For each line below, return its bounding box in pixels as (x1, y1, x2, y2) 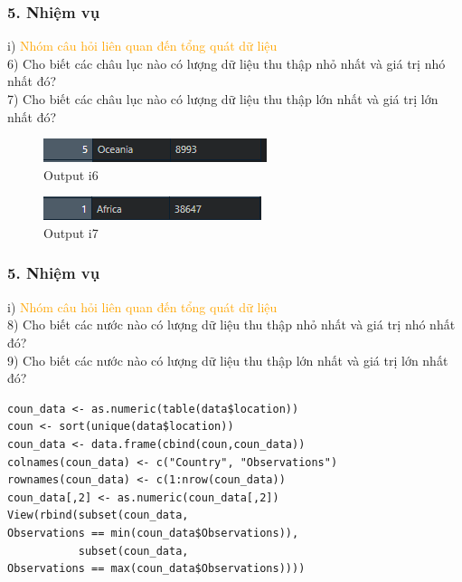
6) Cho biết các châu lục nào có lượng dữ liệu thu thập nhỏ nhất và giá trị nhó (7, 53, 446, 72)
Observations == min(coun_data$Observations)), (7, 526, 299, 539)
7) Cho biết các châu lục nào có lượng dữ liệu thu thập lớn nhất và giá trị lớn (7, 90, 438, 108)
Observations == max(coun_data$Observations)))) (7, 562, 306, 576)
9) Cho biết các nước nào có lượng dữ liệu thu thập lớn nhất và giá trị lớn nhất (7, 350, 448, 369)
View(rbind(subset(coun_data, (7, 509, 189, 522)
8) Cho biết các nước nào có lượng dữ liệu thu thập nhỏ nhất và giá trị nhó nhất (7, 315, 456, 334)
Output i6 (43, 165, 99, 184)
